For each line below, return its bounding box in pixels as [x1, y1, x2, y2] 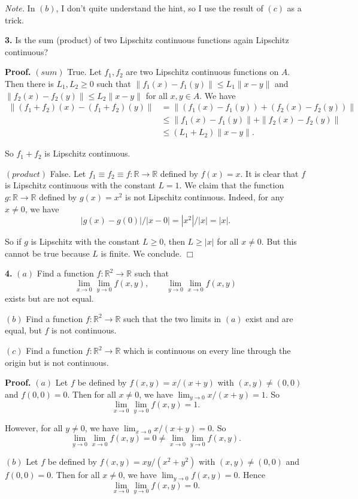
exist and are [245, 312, 293, 324]
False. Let [50, 167, 86, 179]
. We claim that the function [179, 179, 284, 191]
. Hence [238, 468, 265, 481]
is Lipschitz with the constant [31, 235, 140, 248]
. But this [261, 235, 297, 248]
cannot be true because [5, 247, 90, 259]
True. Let [67, 65, 102, 78]
